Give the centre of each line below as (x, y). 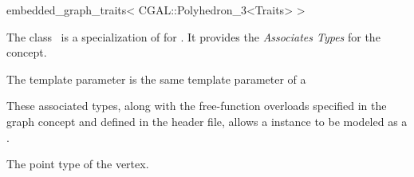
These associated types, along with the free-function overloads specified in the (197, 106)
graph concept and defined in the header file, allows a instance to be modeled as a (207, 121)
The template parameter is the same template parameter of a (156, 79)
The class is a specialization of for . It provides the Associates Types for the (193, 36)
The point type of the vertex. (78, 164)
